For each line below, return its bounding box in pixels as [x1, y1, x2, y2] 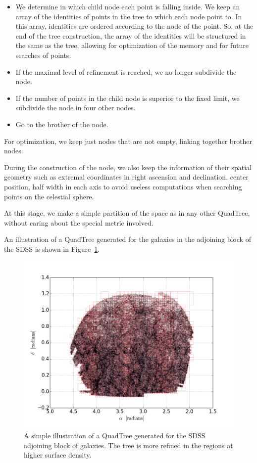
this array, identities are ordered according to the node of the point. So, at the [15, 21, 254, 31]
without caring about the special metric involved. [4, 217, 154, 228]
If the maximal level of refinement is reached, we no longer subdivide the [15, 66, 237, 77]
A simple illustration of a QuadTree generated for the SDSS [24, 430, 206, 441]
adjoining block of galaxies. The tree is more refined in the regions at [24, 440, 233, 450]
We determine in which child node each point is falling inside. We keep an [15, 1, 240, 11]
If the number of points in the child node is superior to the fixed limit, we [15, 93, 240, 103]
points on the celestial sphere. [4, 191, 94, 201]
